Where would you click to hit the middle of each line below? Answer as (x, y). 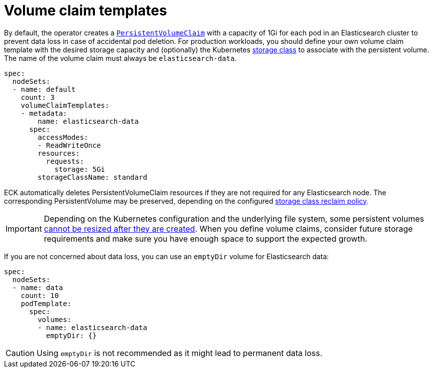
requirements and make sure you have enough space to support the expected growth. (206, 238)
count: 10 (40, 295)
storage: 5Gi (80, 169)
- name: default (44, 89)
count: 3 (38, 97)
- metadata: (44, 113)
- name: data (38, 287)
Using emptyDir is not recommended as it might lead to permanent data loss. (180, 353)
